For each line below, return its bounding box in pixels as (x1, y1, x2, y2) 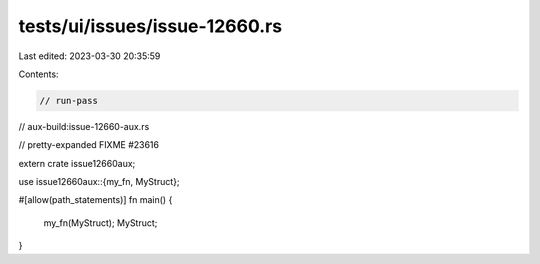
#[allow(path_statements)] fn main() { (18, 194, 173, 206)
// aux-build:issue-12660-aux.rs (18, 120, 150, 132)
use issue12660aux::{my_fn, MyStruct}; (18, 176, 180, 188)
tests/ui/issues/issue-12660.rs (18, 15, 283, 37)
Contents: (18, 68, 59, 80)
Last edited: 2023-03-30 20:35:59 (18, 50, 161, 62)
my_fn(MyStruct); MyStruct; (43, 216, 158, 229)
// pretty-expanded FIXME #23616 (18, 139, 160, 151)
